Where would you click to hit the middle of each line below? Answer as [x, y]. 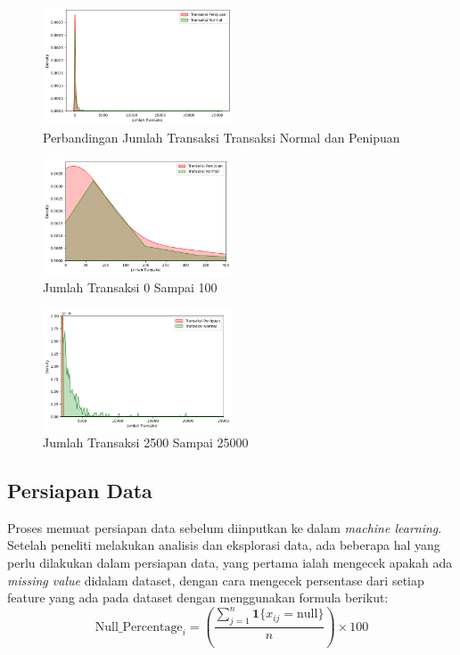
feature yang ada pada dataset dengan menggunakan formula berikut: [198, 598]
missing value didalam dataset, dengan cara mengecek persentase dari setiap [216, 580]
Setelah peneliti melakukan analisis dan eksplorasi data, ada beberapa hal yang [224, 545]
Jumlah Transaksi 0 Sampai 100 [130, 287]
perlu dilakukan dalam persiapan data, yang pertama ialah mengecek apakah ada [230, 563]
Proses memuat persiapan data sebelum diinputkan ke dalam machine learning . [225, 527]
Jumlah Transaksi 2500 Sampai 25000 [146, 442]
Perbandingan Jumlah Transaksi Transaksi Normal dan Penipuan [222, 137]
